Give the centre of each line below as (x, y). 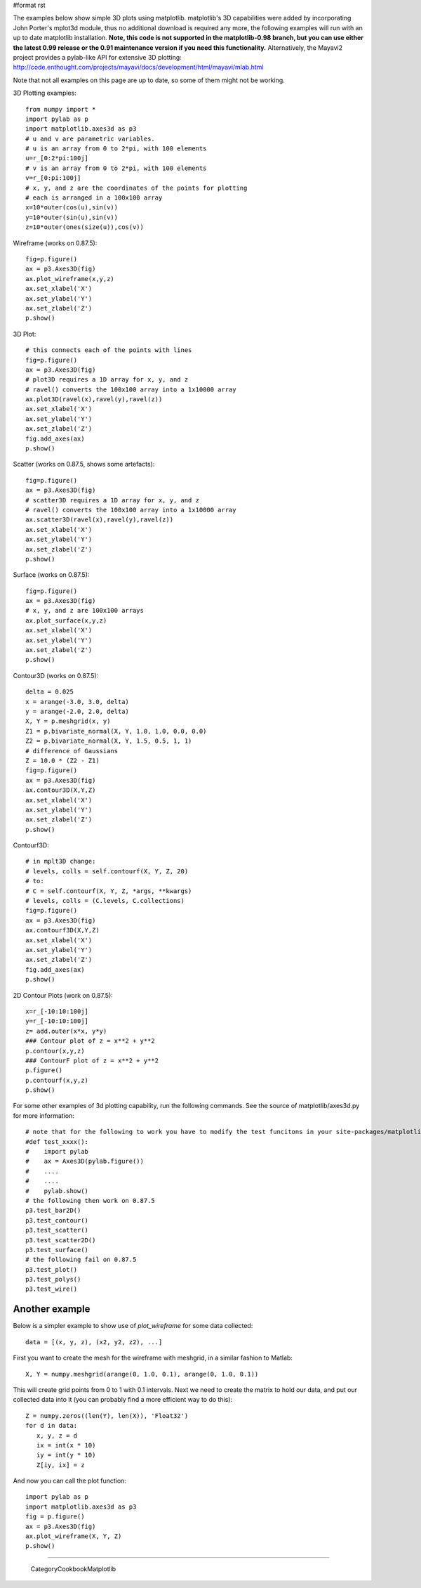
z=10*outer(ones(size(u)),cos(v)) (85, 227)
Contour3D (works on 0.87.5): (56, 675)
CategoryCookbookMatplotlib (73, 1569)
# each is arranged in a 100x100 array (94, 198)
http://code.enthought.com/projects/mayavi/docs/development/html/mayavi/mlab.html (138, 67)
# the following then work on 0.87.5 (91, 1200)
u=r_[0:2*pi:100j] (57, 158)
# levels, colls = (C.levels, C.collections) (105, 901)
